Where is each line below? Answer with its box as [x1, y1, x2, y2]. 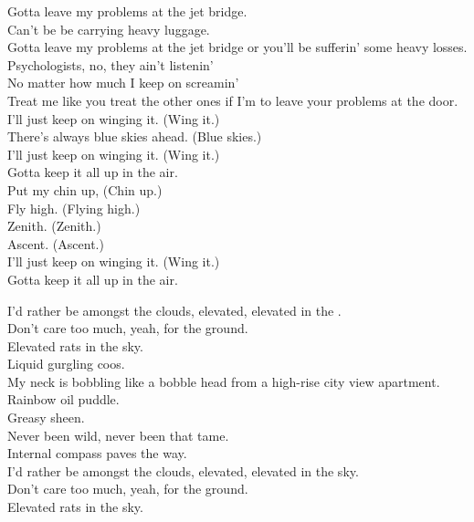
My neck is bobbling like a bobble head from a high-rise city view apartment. [7, 371, 440, 391]
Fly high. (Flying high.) [7, 198, 141, 217]
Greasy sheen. [7, 408, 85, 427]
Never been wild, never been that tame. [7, 425, 229, 444]
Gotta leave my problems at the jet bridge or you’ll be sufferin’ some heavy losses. [7, 37, 468, 57]
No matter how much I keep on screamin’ [7, 73, 239, 92]
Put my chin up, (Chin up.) [7, 180, 163, 199]
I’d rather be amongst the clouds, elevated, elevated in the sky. [7, 461, 359, 480]
